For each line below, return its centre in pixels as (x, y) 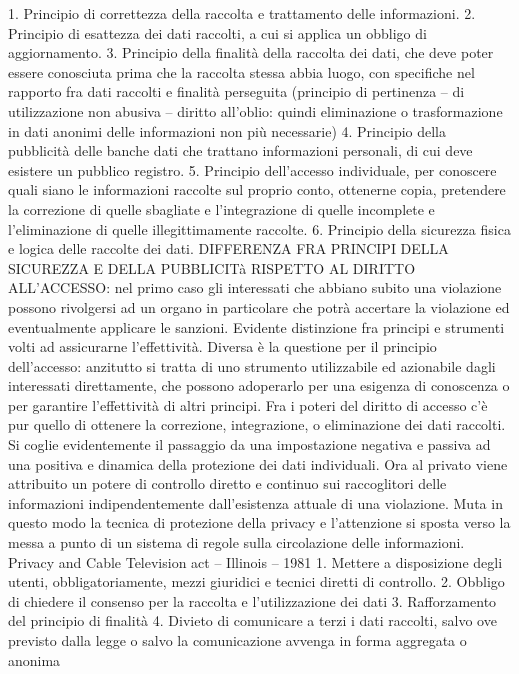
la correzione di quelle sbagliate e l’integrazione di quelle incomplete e (221, 208)
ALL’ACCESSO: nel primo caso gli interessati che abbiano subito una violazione (255, 287)
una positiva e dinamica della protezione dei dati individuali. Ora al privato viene (258, 463)
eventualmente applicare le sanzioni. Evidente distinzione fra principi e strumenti (256, 326)
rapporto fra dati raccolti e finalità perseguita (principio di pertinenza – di (236, 91)
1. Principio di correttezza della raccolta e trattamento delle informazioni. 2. (242, 13)
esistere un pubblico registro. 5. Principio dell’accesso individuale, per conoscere (252, 169)
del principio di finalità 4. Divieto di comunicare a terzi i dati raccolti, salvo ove (252, 620)
